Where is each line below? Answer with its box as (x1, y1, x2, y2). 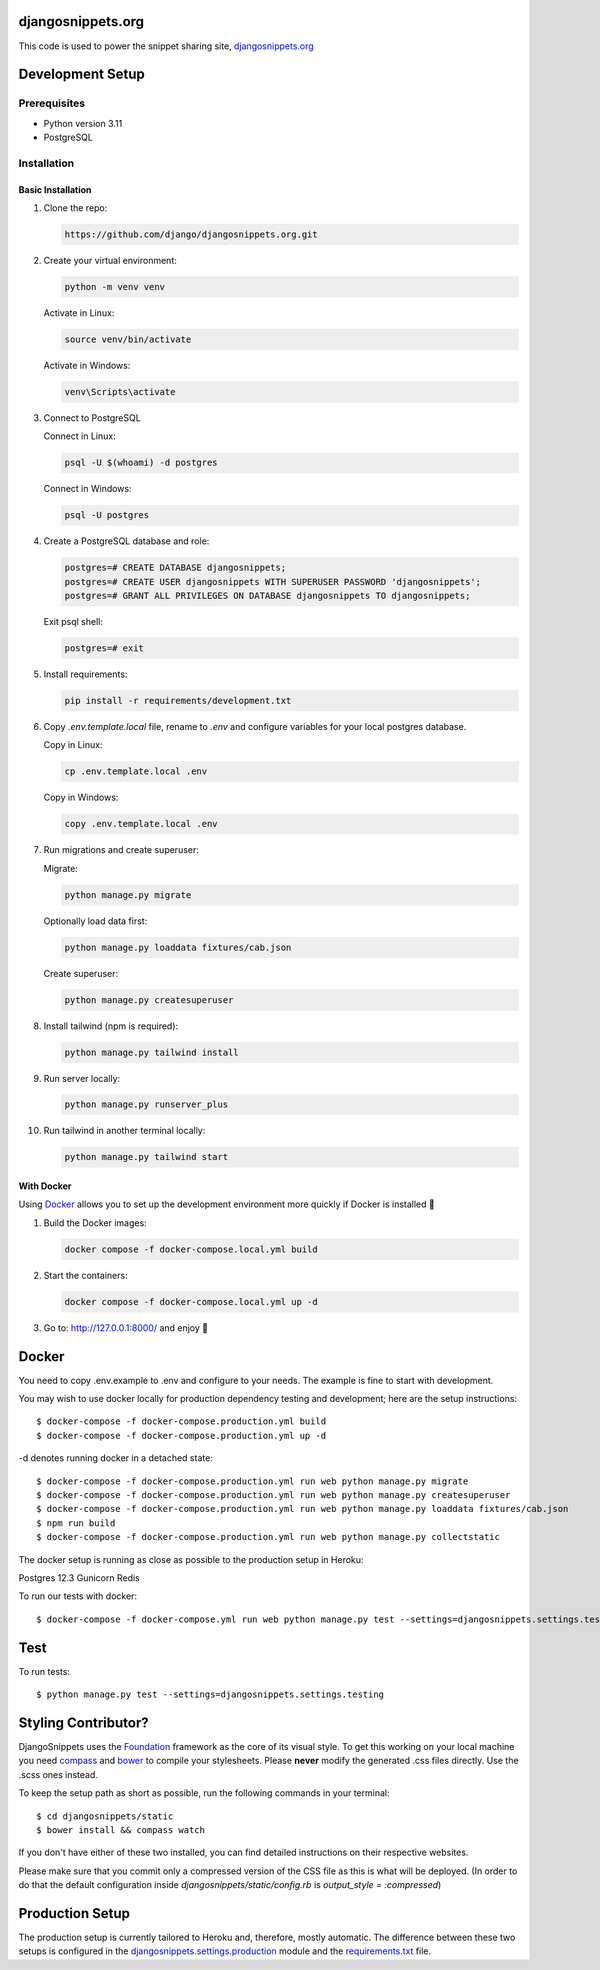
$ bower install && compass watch (36, 1824, 205, 1835)
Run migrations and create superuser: (43, 844, 200, 856)
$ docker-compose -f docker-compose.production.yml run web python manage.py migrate (36, 1475, 469, 1487)
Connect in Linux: (43, 430, 116, 442)
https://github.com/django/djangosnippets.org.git (64, 229, 319, 240)
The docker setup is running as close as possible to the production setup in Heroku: (18, 1553, 364, 1565)
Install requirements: (43, 668, 128, 680)
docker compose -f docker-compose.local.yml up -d (64, 1296, 319, 1307)
